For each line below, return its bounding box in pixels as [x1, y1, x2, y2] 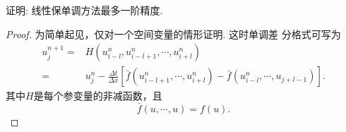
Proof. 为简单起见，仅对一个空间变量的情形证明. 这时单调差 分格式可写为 [6, 26, 341, 41]
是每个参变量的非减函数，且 [33, 88, 162, 103]
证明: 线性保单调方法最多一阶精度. [6, 3, 163, 17]
